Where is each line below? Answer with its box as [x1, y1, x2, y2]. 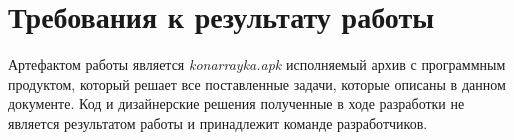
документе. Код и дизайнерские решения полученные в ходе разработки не [8, 93, 465, 114]
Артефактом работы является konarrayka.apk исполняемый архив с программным [8, 54, 506, 75]
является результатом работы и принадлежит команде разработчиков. [8, 112, 428, 133]
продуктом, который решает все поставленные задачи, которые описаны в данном [8, 73, 506, 94]
